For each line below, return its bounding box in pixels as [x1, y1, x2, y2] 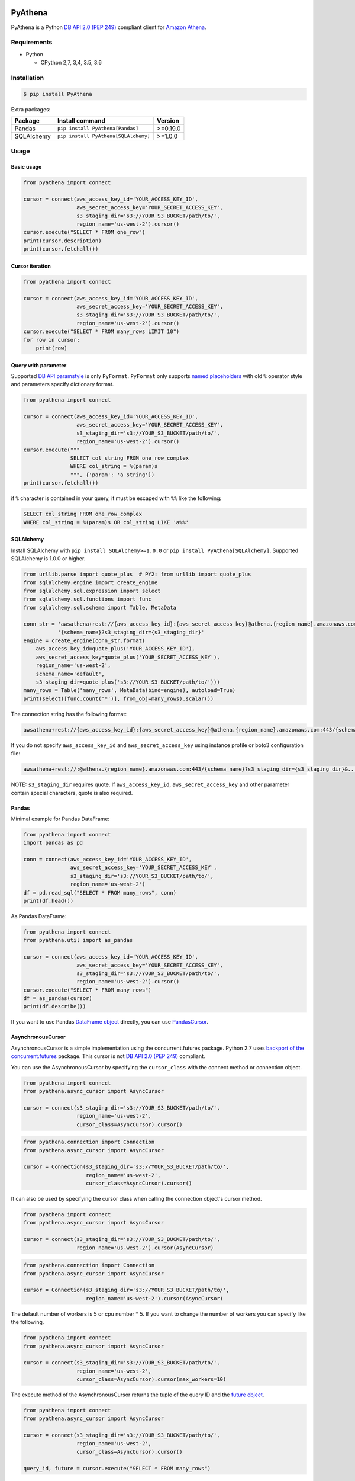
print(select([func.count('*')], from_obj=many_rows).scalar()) [23, 695, 214, 702]
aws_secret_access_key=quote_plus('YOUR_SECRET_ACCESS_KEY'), [35, 653, 220, 661]
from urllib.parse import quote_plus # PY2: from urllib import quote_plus [23, 570, 251, 578]
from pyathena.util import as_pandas [23, 937, 133, 944]
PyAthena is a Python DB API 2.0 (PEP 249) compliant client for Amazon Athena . [11, 24, 206, 31]
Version [157, 116, 180, 124]
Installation [11, 73, 44, 82]
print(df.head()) [23, 897, 74, 904]
